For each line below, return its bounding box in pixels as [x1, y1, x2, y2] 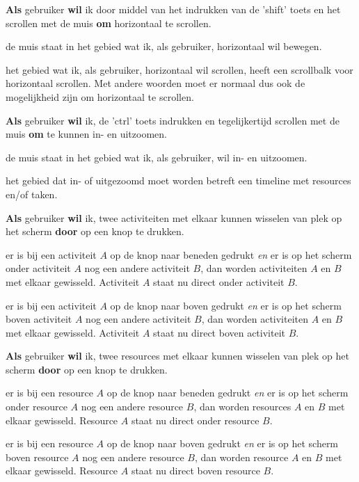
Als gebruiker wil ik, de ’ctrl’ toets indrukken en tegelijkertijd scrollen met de [6, 113, 340, 127]
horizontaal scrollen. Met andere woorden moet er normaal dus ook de [6, 76, 305, 90]
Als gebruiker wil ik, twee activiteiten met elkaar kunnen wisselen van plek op [6, 210, 342, 225]
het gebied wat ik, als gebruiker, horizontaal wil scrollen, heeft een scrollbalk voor [6, 62, 353, 77]
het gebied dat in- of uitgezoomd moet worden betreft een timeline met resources [6, 173, 351, 188]
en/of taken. [6, 186, 58, 201]
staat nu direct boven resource [131, 463, 260, 478]
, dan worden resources [193, 399, 292, 414]
